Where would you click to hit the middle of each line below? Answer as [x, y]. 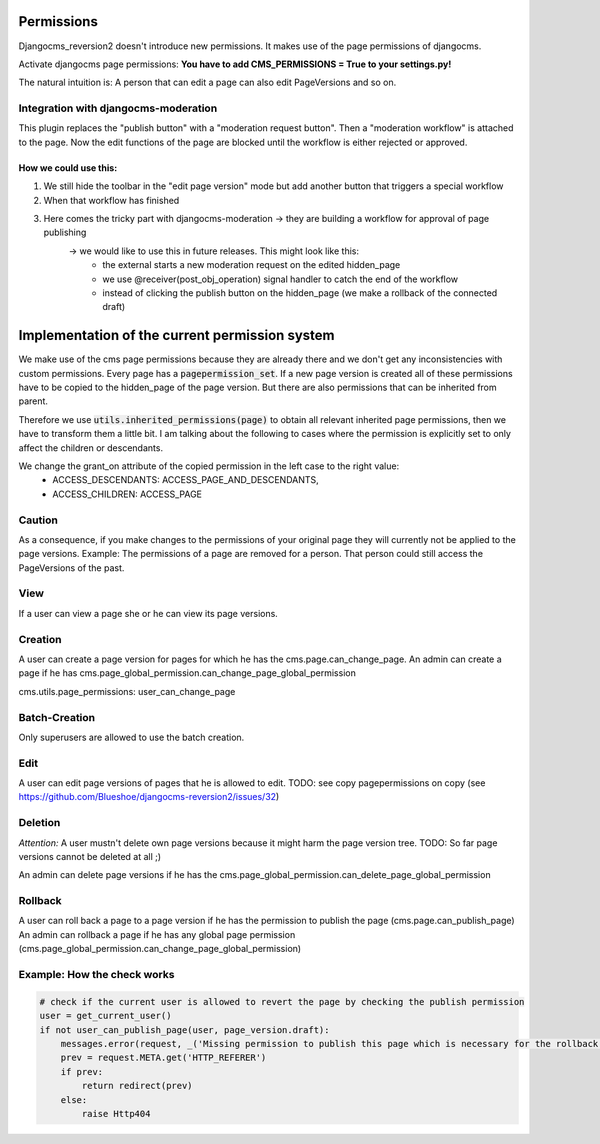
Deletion [39, 823]
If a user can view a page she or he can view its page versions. [148, 613]
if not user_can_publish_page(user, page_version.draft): [184, 1029]
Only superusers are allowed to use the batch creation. [131, 737]
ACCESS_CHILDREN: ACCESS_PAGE [127, 494]
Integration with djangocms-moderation [118, 108]
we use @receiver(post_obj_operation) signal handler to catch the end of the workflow [280, 279]
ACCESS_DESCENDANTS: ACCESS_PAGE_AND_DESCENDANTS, [185, 480]
